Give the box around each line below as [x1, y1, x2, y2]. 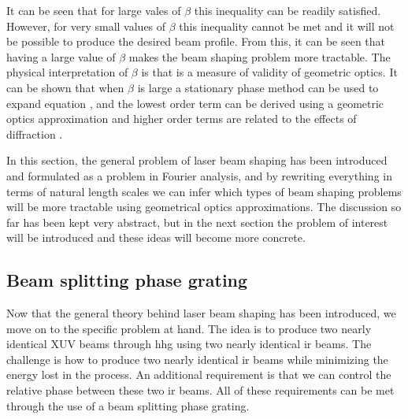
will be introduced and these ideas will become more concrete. [6, 229, 306, 246]
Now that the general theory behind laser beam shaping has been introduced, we [6, 305, 396, 321]
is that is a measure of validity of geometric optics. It [141, 64, 398, 80]
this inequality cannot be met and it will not [179, 17, 395, 34]
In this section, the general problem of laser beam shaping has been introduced [6, 152, 388, 169]
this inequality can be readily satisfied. [194, 2, 381, 18]
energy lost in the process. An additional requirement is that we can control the [6, 366, 391, 383]
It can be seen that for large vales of [6, 2, 181, 18]
